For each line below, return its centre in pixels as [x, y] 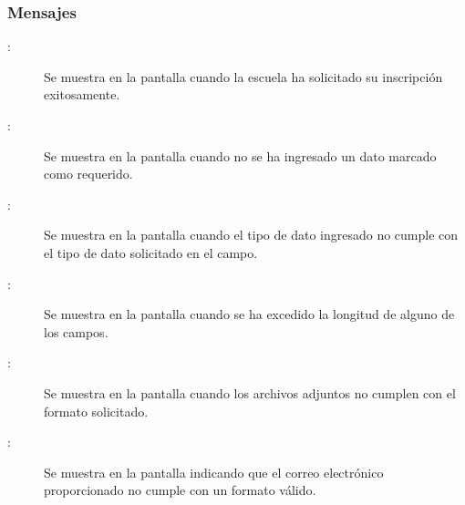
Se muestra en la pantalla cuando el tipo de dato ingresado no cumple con [251, 235]
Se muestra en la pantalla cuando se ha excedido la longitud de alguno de [249, 314]
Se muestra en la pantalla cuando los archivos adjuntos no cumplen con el [250, 392]
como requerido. [88, 174]
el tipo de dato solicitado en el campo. [151, 252]
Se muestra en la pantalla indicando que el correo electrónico [214, 472]
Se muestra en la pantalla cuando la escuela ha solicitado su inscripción [243, 76]
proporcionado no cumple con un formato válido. [180, 490]
